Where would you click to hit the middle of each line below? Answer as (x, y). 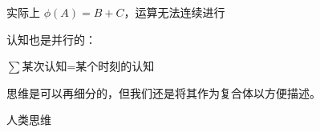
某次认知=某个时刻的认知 (88, 66)
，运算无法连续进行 (174, 12)
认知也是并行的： (51, 39)
